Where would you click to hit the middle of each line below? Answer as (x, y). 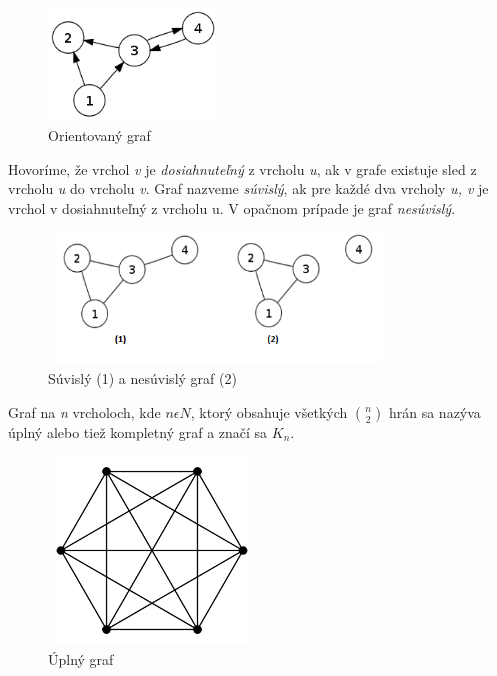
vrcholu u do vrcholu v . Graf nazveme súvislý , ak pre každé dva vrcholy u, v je (248, 188)
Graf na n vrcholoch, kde (84, 411)
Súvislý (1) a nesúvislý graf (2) (142, 378)
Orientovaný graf (99, 134)
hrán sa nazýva (434, 411)
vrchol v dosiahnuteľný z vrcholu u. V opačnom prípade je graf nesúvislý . (232, 207)
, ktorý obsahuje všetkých (269, 411)
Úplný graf (81, 658)
